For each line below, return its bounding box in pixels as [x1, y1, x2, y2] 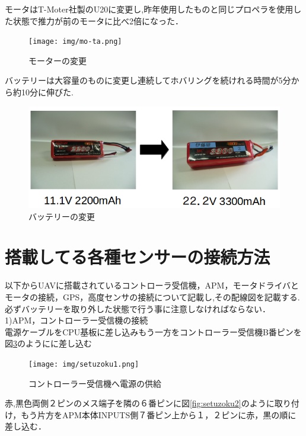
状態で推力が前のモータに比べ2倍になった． [12, 14, 183, 27]
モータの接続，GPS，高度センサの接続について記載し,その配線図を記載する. [5, 290, 300, 303]
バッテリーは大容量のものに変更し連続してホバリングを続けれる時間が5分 [5, 74, 291, 86]
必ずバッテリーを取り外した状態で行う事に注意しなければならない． [5, 302, 270, 315]
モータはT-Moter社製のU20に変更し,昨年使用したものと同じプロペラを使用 [5, 3, 294, 15]
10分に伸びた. [21, 86, 74, 98]
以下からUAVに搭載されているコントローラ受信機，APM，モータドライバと [5, 279, 299, 291]
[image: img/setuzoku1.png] [28, 360, 139, 368]
